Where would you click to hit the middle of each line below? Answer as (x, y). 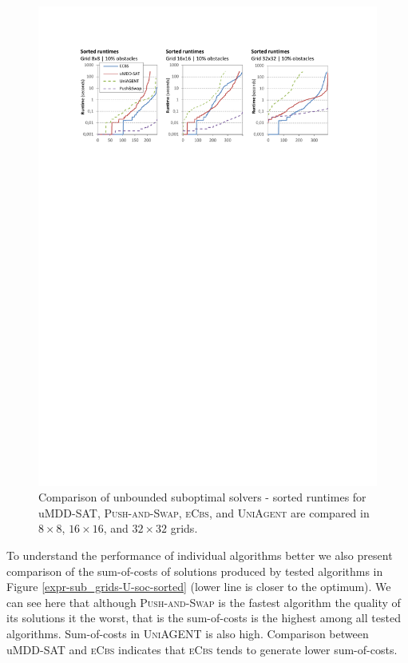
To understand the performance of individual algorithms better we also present (200, 555)
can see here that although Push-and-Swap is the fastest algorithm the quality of (204, 602)
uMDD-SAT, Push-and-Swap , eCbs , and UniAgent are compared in (204, 512)
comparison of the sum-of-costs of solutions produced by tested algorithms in (195, 571)
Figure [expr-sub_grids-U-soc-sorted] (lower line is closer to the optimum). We (199, 587)
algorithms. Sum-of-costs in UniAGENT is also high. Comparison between (188, 634)
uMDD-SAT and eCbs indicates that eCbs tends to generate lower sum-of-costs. (202, 649)
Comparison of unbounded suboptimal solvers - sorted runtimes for (202, 497)
